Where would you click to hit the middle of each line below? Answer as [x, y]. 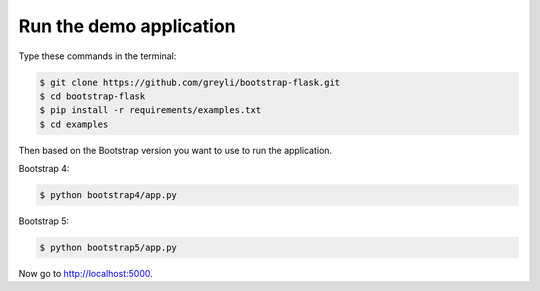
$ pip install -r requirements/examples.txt [150, 110]
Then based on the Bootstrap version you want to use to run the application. [175, 150]
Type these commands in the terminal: [97, 56]
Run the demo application [127, 26]
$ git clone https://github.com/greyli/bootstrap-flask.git [190, 82]
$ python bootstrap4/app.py [108, 195]
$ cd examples [74, 124]
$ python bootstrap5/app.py [108, 248]
